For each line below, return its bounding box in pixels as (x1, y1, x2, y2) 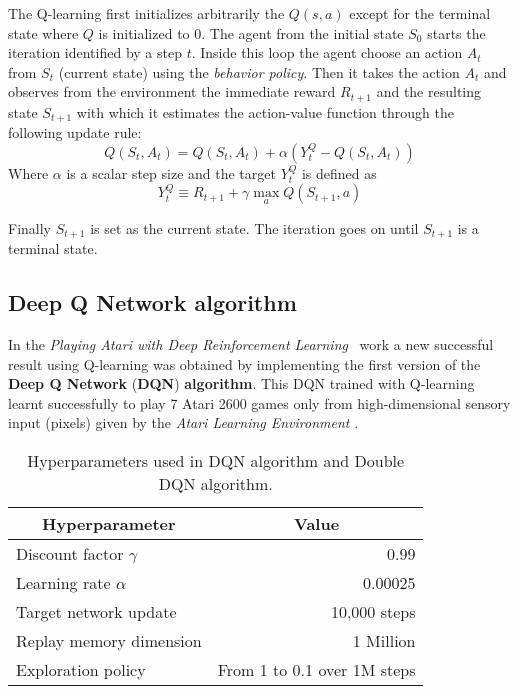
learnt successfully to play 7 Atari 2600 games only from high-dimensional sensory (8, 392, 511, 413)
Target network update (16, 599, 177, 623)
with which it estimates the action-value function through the (76, 101, 454, 122)
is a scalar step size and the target (66, 162, 276, 183)
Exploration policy (16, 657, 146, 681)
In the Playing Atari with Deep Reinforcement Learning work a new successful (8, 333, 494, 354)
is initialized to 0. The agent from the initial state (98, 22, 404, 43)
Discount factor (16, 541, 124, 565)
